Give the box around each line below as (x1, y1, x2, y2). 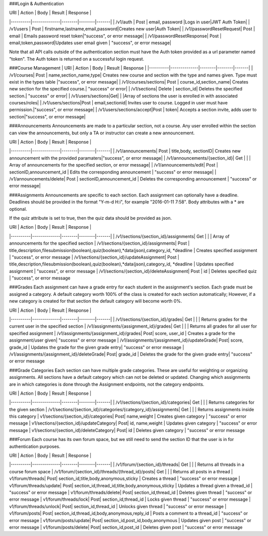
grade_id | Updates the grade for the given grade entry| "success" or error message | (9, 344, 185, 350)
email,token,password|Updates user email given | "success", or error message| (9, 40, 171, 46)
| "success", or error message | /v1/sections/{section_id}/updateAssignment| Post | (9, 254, 180, 260)
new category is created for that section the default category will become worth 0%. (9, 298, 182, 304)
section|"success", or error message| (9, 113, 86, 119)
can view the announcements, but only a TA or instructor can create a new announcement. (9, 130, 195, 136)
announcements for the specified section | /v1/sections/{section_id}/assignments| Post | (9, 240, 190, 246)
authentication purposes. (9, 443, 61, 449)
